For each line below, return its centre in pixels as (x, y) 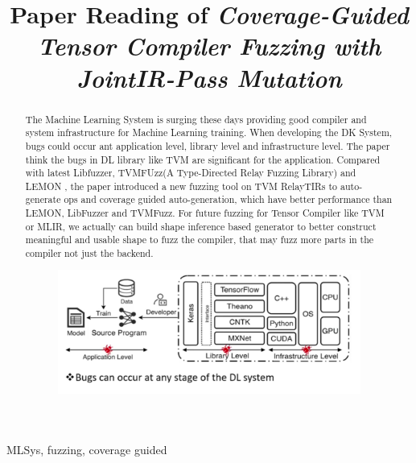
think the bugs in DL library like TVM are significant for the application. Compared (203, 159)
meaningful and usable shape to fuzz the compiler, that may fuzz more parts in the (200, 240)
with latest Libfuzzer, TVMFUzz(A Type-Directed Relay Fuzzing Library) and (191, 173)
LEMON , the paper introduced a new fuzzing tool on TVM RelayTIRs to (181, 186)
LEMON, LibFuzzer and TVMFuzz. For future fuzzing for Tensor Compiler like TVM (205, 213)
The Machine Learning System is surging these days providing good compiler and (196, 119)
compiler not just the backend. (89, 253)
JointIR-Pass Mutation (209, 77)
